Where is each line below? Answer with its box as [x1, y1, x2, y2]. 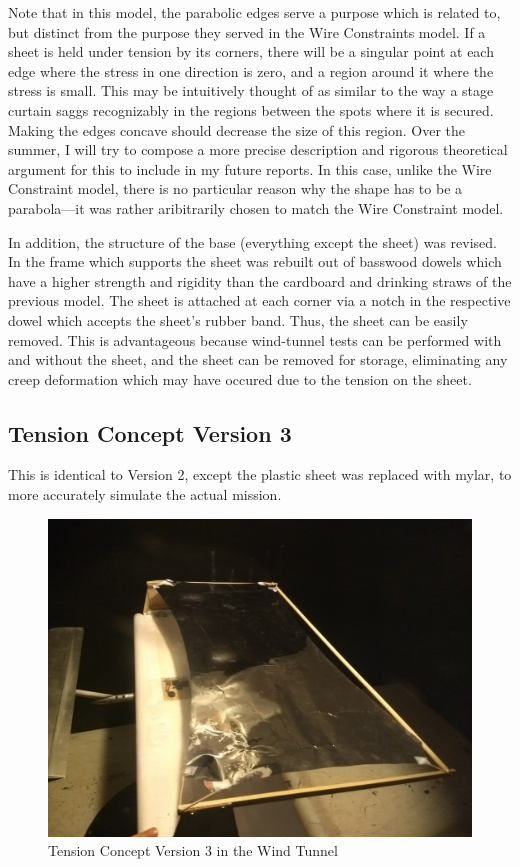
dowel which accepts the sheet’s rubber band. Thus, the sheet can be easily [8, 309, 468, 330]
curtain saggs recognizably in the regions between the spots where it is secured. [8, 99, 494, 120]
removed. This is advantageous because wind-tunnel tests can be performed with [8, 329, 502, 350]
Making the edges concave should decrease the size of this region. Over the [8, 119, 466, 140]
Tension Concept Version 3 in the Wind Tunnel [48, 840, 338, 861]
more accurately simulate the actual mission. [8, 484, 282, 505]
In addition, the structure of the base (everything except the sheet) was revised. [8, 231, 497, 252]
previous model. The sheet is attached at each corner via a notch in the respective [8, 290, 511, 311]
